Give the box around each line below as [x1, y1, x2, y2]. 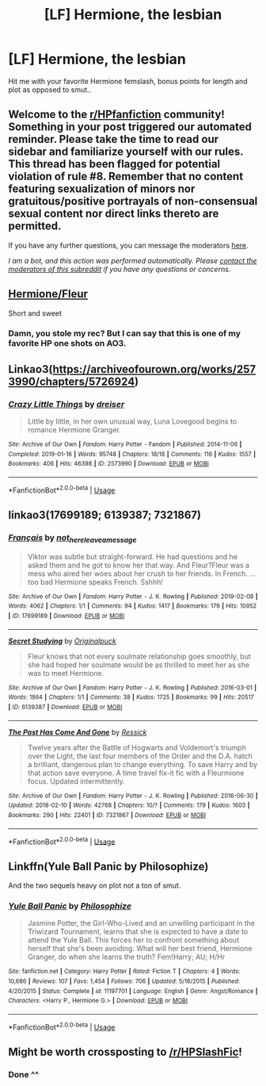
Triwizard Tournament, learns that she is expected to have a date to [27, 927, 249, 937]
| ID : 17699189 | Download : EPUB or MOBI [8, 612, 125, 620]
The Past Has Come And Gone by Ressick [8, 727, 147, 737]
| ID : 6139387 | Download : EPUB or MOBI [8, 704, 123, 712]
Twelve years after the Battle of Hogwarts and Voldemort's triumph [27, 743, 247, 752]
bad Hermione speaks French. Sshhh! [40, 577, 164, 586]
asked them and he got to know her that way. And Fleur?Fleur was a [27, 560, 250, 570]
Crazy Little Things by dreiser [8, 398, 125, 409]
